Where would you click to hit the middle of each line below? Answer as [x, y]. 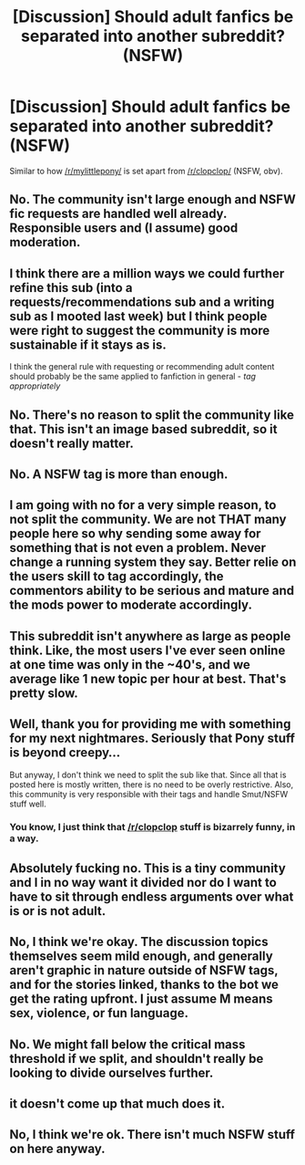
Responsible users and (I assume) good [124, 229]
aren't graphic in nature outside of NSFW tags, [144, 970]
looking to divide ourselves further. [112, 1072]
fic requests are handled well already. [118, 214]
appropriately [35, 386]
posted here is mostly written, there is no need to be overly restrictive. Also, [152, 784]
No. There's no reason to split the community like [152, 415]
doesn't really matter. [72, 443]
